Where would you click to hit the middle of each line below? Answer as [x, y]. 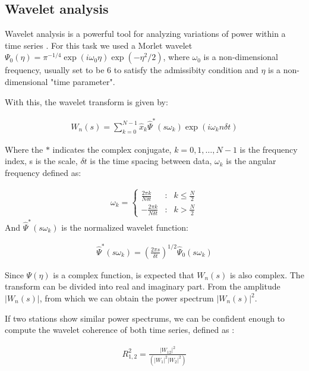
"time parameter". [83, 81]
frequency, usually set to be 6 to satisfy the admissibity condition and [132, 70]
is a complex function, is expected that [124, 274]
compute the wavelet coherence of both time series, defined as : [120, 330]
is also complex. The [267, 274]
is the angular [251, 161]
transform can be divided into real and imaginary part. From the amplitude [143, 286]
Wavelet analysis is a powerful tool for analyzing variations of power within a [145, 34]
